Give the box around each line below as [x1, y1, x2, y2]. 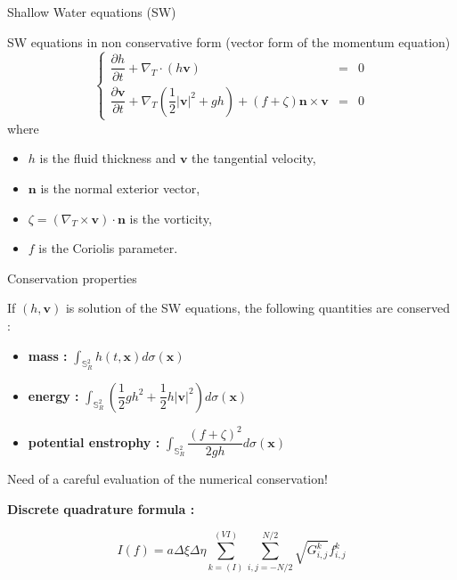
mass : [28, 346, 68, 364]
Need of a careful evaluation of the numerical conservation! [7, 470, 328, 488]
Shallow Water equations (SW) [7, 3, 176, 20]
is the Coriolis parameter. [38, 239, 178, 257]
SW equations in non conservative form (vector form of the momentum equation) [7, 32, 451, 51]
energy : [28, 386, 79, 404]
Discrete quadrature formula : [7, 499, 195, 518]
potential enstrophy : [28, 432, 160, 451]
